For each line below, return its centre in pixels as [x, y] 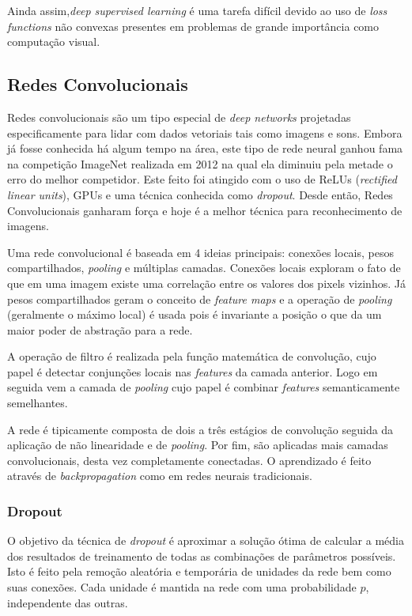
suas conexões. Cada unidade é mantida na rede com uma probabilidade [182, 587]
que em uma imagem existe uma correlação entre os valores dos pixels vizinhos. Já [206, 283]
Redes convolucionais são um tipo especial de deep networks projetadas [179, 117]
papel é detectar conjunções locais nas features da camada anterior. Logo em [193, 371]
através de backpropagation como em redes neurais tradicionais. [160, 476]
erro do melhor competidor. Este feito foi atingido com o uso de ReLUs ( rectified [202, 179]
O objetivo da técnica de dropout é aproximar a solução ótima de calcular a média [206, 540]
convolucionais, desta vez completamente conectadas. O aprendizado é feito [189, 460]
